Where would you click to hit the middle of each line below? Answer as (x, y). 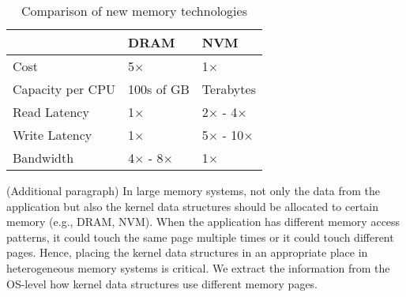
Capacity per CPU (64, 89)
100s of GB (159, 89)
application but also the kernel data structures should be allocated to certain (193, 206)
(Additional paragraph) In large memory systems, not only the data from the (193, 190)
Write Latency (53, 135)
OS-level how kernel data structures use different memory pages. (162, 283)
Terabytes (229, 89)
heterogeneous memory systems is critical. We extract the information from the (198, 267)
